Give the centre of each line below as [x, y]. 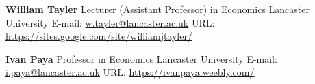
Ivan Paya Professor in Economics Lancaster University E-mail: [141, 58]
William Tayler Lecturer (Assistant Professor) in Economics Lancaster [157, 9]
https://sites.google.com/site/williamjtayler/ [99, 36]
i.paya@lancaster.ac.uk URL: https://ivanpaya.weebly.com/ [130, 72]
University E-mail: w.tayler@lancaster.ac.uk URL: [110, 22]
